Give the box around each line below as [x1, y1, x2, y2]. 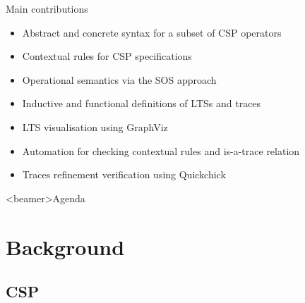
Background [6, 232, 125, 261]
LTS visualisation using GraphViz [22, 119, 168, 134]
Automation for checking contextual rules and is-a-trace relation [22, 143, 300, 158]
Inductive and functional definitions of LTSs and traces [22, 96, 261, 111]
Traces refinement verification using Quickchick [22, 167, 226, 182]
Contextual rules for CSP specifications [22, 49, 192, 63]
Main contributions [6, 1, 88, 16]
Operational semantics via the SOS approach [22, 72, 217, 87]
